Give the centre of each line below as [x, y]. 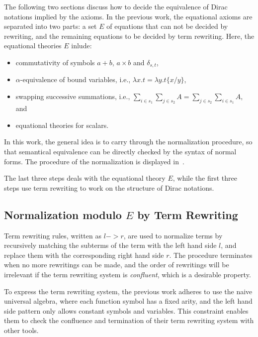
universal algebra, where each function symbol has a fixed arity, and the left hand [128, 301]
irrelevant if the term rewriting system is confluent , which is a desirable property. [128, 274]
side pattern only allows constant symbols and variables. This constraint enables [126, 310]
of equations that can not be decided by [167, 26]
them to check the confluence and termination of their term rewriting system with [129, 320]
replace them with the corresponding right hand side [84, 255]
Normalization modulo [63, 214]
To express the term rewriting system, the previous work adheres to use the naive [128, 291]
